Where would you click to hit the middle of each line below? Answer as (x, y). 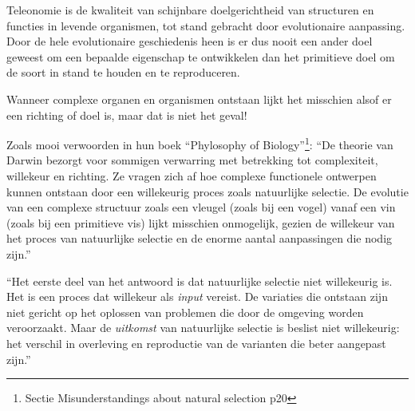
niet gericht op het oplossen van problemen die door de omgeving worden (185, 312)
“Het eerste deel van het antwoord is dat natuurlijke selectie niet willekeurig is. (200, 281)
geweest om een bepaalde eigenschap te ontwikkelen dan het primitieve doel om (201, 56)
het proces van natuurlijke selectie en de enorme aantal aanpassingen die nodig (200, 238)
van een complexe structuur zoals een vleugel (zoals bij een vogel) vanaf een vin (201, 207)
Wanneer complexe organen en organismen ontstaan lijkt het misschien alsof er (199, 99)
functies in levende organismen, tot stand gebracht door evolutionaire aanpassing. (206, 25)
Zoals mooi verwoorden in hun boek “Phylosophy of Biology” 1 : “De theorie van (200, 143)
